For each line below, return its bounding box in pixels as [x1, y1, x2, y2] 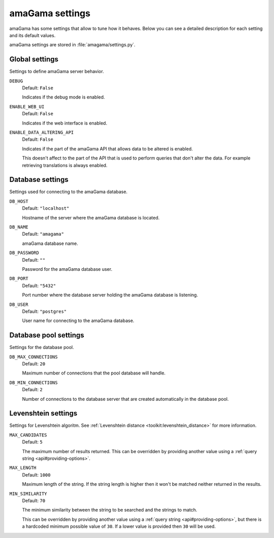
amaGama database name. [22, 240, 78, 246]
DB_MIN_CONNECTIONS [9, 379, 58, 386]
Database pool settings [9, 331, 85, 340]
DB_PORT [9, 276, 29, 281]
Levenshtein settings [9, 409, 78, 418]
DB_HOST [9, 198, 29, 204]
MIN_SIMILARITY [9, 491, 48, 496]
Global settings [9, 55, 58, 64]
